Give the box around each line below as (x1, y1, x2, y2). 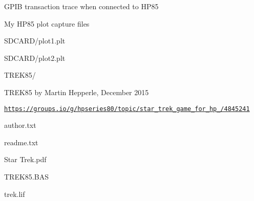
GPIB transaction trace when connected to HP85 (4, 1, 159, 11)
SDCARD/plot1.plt (4, 35, 66, 46)
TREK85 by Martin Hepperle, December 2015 (4, 86, 149, 97)
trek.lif (4, 188, 25, 199)
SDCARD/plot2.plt (4, 52, 66, 63)
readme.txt (4, 137, 38, 147)
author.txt (4, 120, 36, 130)
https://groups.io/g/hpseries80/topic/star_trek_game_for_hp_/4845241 (4, 105, 250, 113)
